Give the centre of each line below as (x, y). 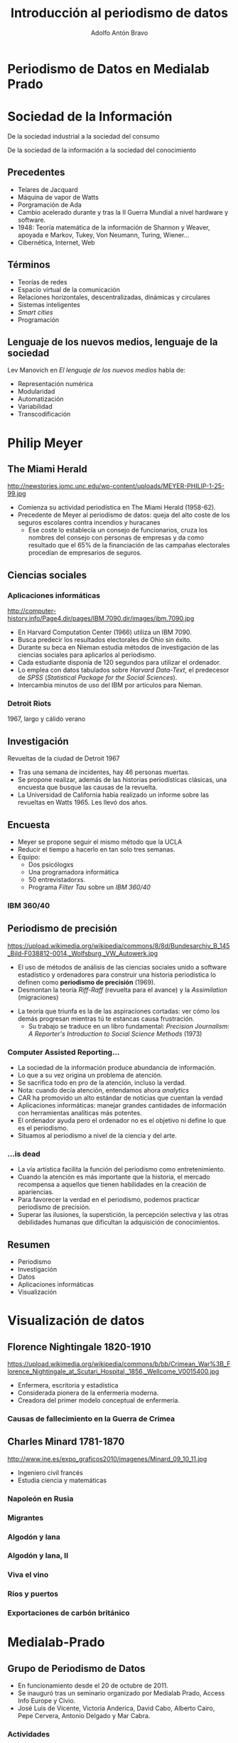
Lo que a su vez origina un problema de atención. (90, 1075)
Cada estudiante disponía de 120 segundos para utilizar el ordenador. (119, 662)
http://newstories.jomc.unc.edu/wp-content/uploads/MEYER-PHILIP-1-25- (116, 486)
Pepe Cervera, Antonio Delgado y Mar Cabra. (84, 1716)
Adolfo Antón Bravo (119, 33)
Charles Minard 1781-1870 (66, 1442)
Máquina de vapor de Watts (58, 197)
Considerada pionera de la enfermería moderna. (88, 1393)
